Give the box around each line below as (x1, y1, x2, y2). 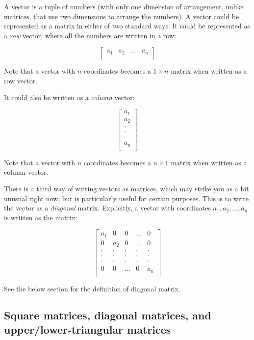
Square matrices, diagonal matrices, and (4, 307, 211, 322)
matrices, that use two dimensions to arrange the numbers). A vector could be (4, 11, 239, 21)
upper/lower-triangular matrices (4, 322, 171, 337)
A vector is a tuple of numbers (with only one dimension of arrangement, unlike (4, 1, 244, 11)
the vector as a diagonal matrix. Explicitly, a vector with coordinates (4, 203, 211, 213)
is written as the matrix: (4, 212, 77, 222)
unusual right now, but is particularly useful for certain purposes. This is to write (4, 193, 249, 203)
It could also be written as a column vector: (4, 92, 135, 102)
